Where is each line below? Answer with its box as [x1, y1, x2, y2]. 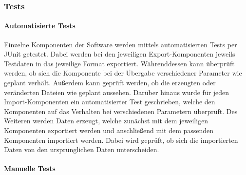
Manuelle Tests [4, 163, 56, 174]
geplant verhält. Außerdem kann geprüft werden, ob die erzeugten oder [4, 78, 216, 88]
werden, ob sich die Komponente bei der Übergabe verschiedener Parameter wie [4, 68, 242, 78]
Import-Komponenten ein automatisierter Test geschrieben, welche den [4, 97, 215, 107]
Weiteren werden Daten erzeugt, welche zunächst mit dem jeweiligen [4, 116, 208, 126]
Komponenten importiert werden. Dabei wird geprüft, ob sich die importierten [4, 135, 238, 145]
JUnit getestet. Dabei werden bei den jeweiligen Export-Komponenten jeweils [4, 49, 235, 59]
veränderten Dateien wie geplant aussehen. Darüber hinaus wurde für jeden [4, 87, 229, 97]
